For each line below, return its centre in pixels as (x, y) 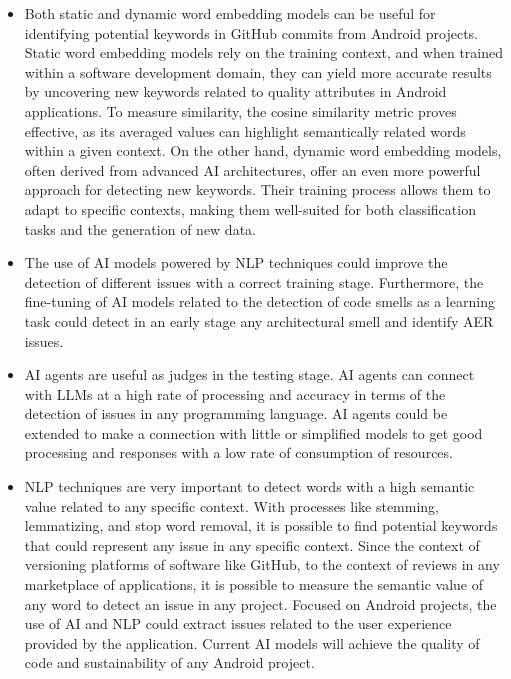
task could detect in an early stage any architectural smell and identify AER (259, 320)
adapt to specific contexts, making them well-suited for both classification (250, 208)
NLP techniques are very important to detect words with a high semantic (249, 486)
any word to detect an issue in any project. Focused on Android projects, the (260, 603)
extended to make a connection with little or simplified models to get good (253, 432)
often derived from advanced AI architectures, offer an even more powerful (252, 169)
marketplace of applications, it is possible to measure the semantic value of (254, 584)
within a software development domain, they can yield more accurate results (258, 71)
